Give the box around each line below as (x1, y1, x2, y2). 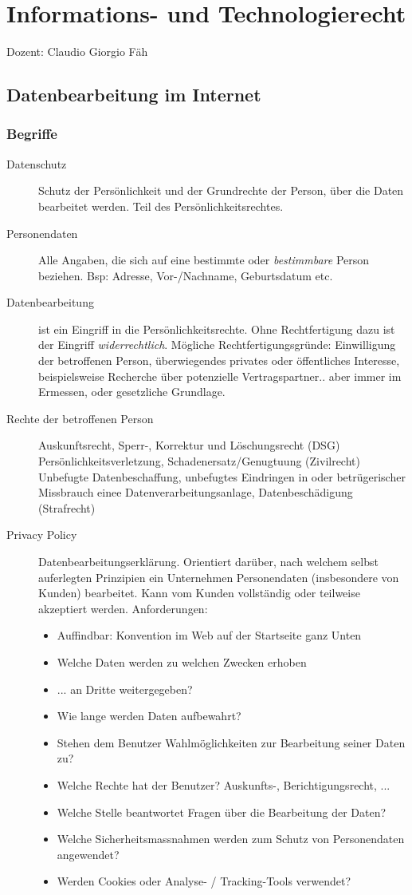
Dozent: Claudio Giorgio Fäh (6, 43, 148, 60)
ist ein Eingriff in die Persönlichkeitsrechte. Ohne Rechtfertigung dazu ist (38, 320, 395, 337)
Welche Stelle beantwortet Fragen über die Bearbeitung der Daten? (57, 803, 386, 820)
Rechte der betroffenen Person (6, 410, 154, 426)
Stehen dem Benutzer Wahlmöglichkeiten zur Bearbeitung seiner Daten (57, 734, 406, 750)
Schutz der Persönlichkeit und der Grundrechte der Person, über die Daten (38, 182, 404, 199)
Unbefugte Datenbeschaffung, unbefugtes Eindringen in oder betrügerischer (38, 468, 406, 485)
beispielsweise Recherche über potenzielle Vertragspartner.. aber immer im (38, 367, 402, 384)
